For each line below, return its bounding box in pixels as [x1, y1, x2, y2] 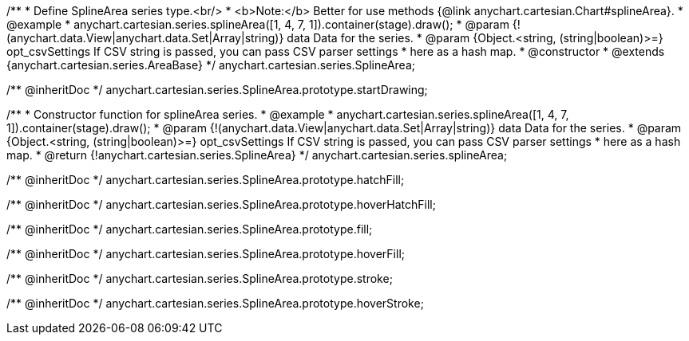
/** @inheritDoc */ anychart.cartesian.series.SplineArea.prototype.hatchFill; [6, 173, 405, 186]
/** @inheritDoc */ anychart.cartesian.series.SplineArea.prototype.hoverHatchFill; [6, 198, 436, 211]
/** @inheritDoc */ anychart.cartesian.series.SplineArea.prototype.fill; [6, 222, 373, 236]
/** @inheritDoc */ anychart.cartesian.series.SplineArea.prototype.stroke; [6, 272, 393, 285]
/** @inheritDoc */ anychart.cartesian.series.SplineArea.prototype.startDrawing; [6, 83, 428, 96]
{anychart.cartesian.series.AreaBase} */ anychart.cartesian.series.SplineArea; [6, 58, 415, 72]
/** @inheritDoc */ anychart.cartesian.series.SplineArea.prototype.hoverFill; [6, 247, 406, 261]
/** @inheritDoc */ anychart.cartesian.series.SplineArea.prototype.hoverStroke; [6, 296, 424, 310]
